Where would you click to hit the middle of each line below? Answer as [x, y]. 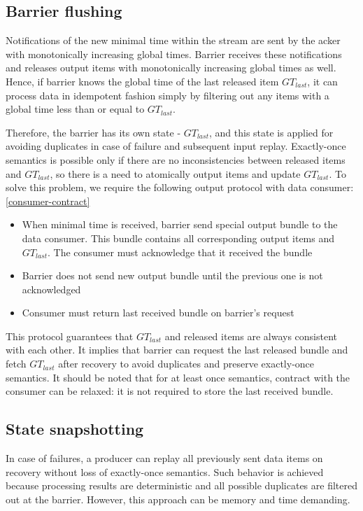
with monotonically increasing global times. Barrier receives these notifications [174, 54]
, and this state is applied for [271, 132]
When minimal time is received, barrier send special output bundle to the [180, 224]
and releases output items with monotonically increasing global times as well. [171, 68]
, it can [322, 81]
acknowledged [51, 289]
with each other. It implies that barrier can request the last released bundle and [177, 350]
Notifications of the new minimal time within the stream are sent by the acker [173, 40]
